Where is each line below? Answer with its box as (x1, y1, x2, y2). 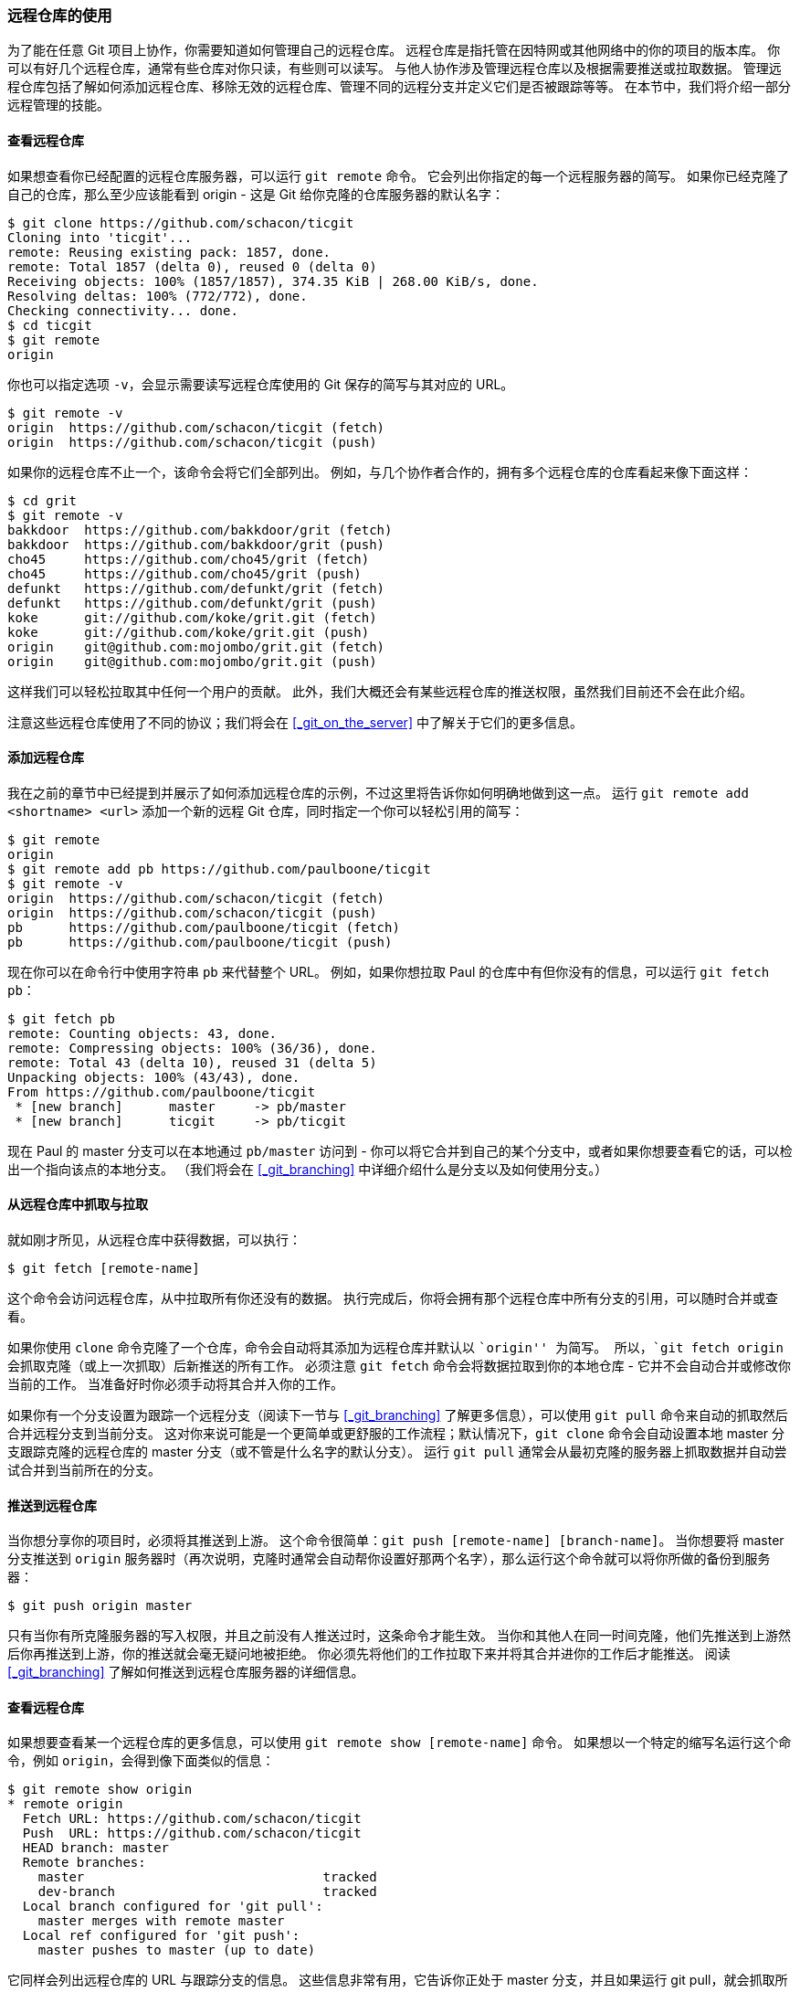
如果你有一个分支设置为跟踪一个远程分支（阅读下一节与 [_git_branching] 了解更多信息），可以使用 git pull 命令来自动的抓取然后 (7, 1407, 788, 1424)
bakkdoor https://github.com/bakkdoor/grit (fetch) (7, 522, 393, 537)
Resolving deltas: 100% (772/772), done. (7, 288, 308, 303)
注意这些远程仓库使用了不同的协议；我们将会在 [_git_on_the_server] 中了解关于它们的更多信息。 (7, 714, 583, 730)
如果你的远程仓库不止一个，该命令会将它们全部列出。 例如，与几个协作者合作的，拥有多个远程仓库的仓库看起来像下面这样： (7, 463, 753, 480)
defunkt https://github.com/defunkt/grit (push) (7, 595, 377, 610)
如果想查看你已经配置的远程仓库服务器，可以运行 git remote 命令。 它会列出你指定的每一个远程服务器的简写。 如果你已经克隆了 (7, 167, 790, 184)
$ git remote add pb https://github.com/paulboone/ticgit (7, 861, 431, 876)
